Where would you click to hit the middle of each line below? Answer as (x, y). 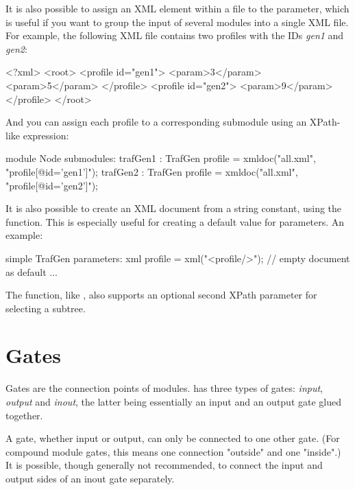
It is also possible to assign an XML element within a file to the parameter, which (177, 8)
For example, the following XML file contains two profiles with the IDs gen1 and (175, 35)
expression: (46, 135)
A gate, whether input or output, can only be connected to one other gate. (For (173, 438)
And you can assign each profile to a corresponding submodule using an (156, 122)
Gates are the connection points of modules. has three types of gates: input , (164, 388)
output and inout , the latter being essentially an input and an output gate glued (173, 401)
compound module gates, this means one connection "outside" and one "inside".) (173, 451)
